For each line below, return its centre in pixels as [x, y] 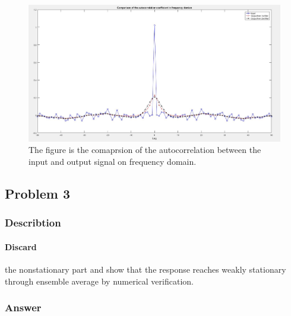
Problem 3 [37, 194]
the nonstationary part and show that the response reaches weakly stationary [145, 269]
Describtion [33, 223]
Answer [23, 307]
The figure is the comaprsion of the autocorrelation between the [145, 150]
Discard [21, 246]
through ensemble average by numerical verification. [99, 281]
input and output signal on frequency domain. [113, 162]
